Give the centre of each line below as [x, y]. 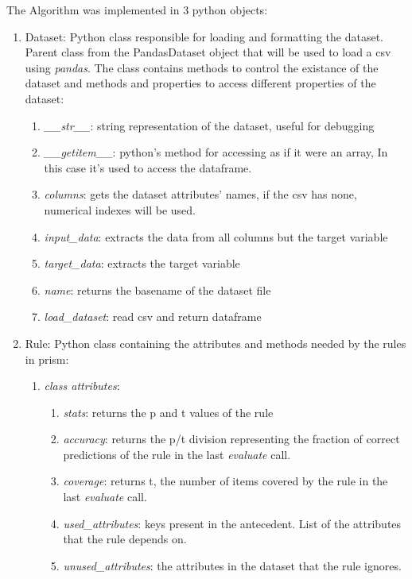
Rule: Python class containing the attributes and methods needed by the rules [216, 343]
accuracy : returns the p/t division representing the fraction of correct [231, 439]
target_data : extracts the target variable [142, 263]
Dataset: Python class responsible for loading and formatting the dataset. [204, 36]
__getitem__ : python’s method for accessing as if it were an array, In [216, 152]
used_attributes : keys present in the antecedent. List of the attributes [232, 523]
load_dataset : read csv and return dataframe [153, 317]
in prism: [47, 359]
